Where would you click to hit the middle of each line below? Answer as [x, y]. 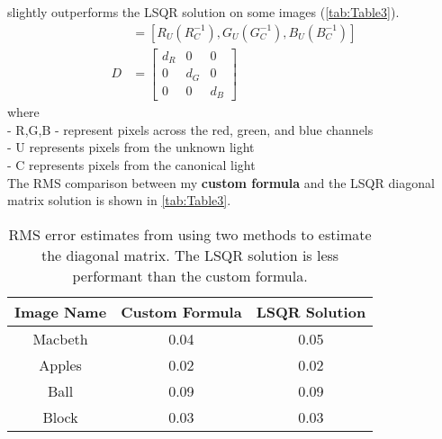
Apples [60, 364]
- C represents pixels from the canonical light [131, 164]
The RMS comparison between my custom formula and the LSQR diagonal [221, 182]
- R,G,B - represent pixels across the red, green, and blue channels [190, 129]
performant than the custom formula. [190, 275]
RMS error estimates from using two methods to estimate [190, 234]
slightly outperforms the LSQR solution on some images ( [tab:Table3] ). [203, 12]
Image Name [61, 311]
